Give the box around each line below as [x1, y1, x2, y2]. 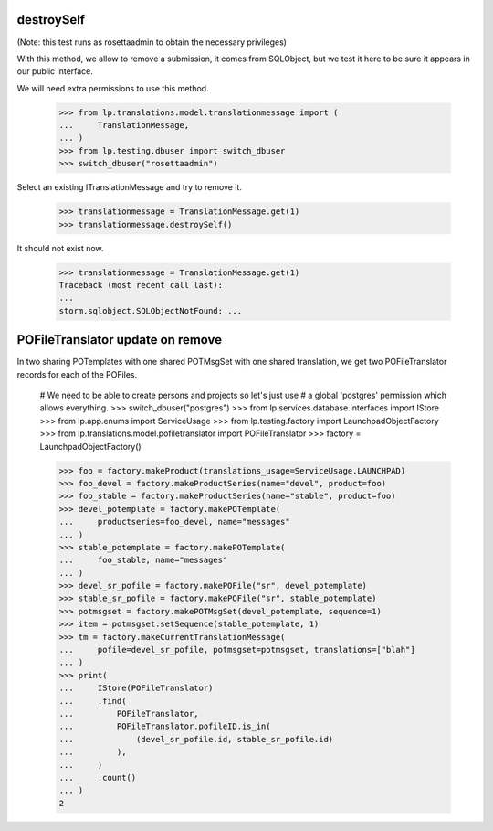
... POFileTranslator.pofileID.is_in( [58, 721, 271, 731]
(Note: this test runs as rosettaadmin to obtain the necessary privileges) [16, 37, 288, 48]
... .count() [58, 772, 137, 783]
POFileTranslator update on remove [16, 332, 223, 347]
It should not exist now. [16, 242, 104, 253]
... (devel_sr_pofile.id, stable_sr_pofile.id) [58, 734, 334, 744]
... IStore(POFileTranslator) [58, 683, 214, 694]
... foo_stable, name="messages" [58, 555, 228, 566]
